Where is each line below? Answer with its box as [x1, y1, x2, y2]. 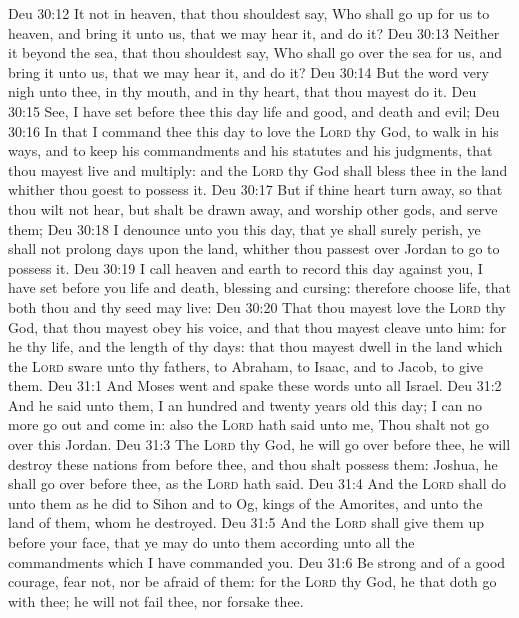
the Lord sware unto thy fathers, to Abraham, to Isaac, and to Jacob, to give [8, 355, 483, 376]
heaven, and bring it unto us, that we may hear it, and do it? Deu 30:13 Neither [8, 22, 500, 43]
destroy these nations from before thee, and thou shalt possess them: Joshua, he [8, 453, 498, 474]
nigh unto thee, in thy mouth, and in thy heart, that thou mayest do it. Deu [8, 81, 477, 102]
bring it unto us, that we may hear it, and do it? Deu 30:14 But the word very [8, 61, 489, 82]
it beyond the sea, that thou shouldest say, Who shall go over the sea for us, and [8, 42, 503, 63]
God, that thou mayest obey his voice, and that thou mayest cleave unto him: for [8, 316, 507, 337]
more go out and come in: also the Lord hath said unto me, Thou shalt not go [8, 414, 489, 435]
